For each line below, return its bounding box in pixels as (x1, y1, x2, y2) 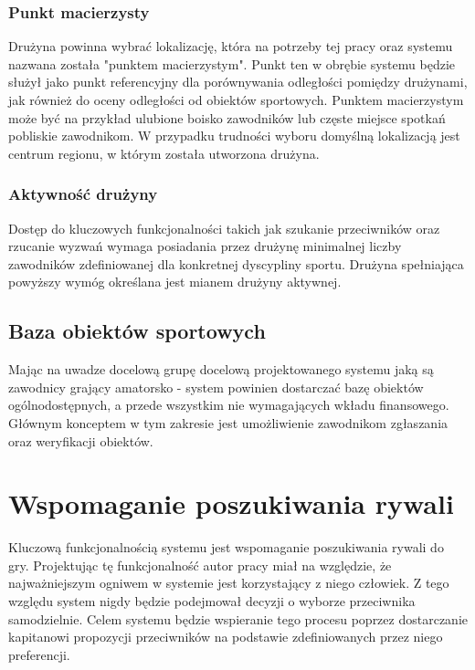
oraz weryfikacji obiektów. (8, 431, 153, 450)
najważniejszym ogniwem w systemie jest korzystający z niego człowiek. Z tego (8, 573, 449, 592)
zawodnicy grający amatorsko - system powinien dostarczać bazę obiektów (8, 377, 424, 396)
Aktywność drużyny (8, 183, 158, 205)
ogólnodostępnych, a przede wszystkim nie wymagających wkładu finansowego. (8, 395, 449, 414)
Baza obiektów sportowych (8, 317, 266, 345)
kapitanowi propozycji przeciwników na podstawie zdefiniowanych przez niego (8, 627, 443, 646)
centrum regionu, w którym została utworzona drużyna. (8, 143, 320, 162)
